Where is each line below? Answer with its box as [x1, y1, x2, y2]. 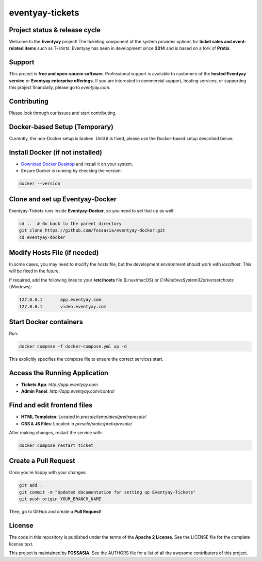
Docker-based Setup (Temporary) [9, 123, 114, 131]
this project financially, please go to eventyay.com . [9, 85, 111, 90]
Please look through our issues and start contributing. [9, 110, 116, 116]
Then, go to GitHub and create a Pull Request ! [9, 508, 102, 515]
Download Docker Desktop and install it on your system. [21, 161, 133, 167]
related [9, 45, 24, 51]
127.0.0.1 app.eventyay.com [19, 297, 101, 302]
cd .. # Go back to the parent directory [19, 221, 122, 226]
